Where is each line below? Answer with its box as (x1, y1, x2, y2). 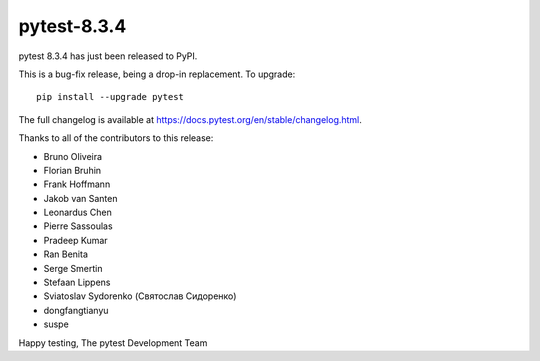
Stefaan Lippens (43, 276, 111, 289)
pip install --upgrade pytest (36, 91, 185, 103)
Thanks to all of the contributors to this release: (18, 132, 214, 144)
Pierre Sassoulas (43, 220, 114, 232)
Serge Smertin (43, 262, 104, 274)
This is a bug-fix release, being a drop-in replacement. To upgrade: (18, 68, 296, 80)
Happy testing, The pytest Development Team (18, 336, 208, 349)
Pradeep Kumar (43, 234, 109, 246)
